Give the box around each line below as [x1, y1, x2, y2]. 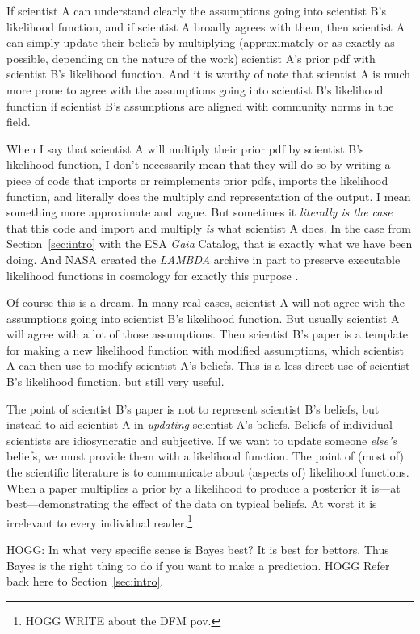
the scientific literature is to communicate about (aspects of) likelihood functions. [6, 464, 409, 481]
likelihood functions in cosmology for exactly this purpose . [6, 267, 299, 283]
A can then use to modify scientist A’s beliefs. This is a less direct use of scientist [6, 357, 410, 374]
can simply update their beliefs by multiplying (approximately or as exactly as [6, 34, 395, 51]
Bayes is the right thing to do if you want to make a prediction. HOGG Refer [6, 556, 390, 573]
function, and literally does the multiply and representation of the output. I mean [6, 187, 411, 204]
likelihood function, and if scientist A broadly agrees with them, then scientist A [6, 18, 405, 35]
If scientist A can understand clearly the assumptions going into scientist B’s [6, 2, 386, 19]
